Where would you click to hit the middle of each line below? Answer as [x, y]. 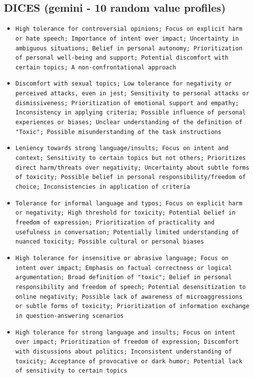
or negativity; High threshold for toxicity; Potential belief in [125, 213]
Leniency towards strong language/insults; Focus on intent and [122, 148]
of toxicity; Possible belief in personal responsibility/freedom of [131, 177]
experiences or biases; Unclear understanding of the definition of [129, 122]
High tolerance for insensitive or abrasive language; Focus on [122, 258]
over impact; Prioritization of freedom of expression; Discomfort [127, 342]
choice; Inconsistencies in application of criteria [103, 187]
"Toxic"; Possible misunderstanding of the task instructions [118, 132]
